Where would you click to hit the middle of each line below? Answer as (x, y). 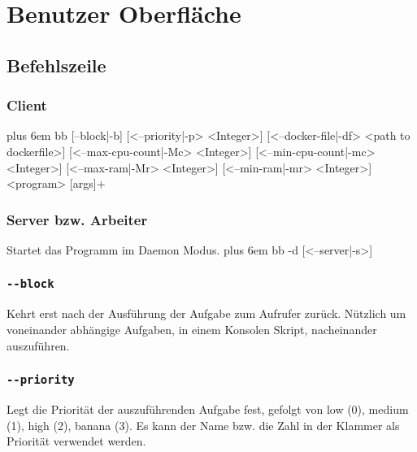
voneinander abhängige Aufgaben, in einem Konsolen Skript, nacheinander (192, 329)
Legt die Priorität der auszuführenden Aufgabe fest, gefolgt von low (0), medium (208, 409)
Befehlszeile (56, 65)
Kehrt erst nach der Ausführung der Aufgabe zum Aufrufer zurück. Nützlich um (206, 313)
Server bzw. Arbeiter (77, 219)
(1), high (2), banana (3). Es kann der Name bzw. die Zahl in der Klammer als (203, 425)
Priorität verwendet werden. (76, 441)
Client (27, 105)
